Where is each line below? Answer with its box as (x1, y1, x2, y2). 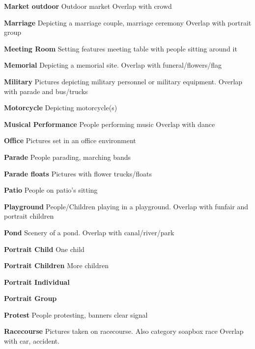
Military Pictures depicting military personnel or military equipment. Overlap (4, 76, 243, 86)
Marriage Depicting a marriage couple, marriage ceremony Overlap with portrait (4, 17, 252, 27)
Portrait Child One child (4, 244, 85, 254)
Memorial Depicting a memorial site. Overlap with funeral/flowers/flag (4, 60, 222, 70)
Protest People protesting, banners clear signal (4, 309, 148, 320)
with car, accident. (4, 336, 60, 346)
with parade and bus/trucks (4, 86, 88, 96)
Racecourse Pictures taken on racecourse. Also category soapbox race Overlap (4, 326, 244, 336)
